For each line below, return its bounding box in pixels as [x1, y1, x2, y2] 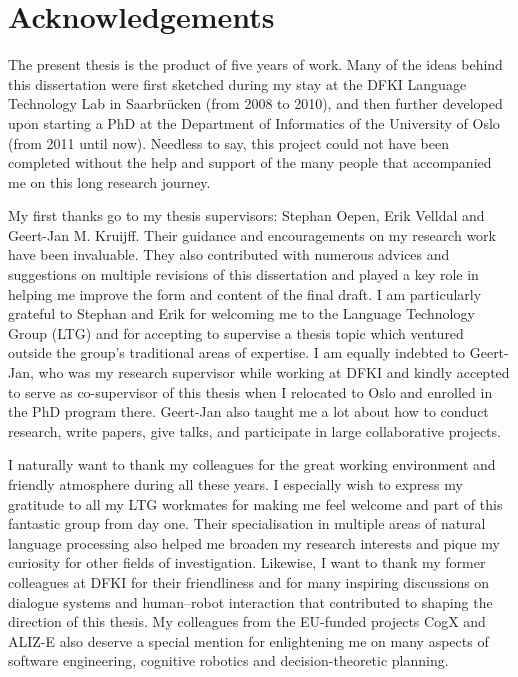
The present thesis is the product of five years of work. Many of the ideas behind [8, 54, 503, 75]
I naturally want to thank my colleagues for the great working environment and [8, 454, 496, 475]
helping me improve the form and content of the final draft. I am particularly [8, 283, 482, 304]
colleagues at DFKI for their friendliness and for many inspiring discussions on [8, 571, 490, 592]
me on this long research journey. [8, 171, 211, 192]
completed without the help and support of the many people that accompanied [8, 152, 492, 173]
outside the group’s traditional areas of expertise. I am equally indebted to [8, 342, 466, 363]
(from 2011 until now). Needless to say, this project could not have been [8, 132, 449, 153]
